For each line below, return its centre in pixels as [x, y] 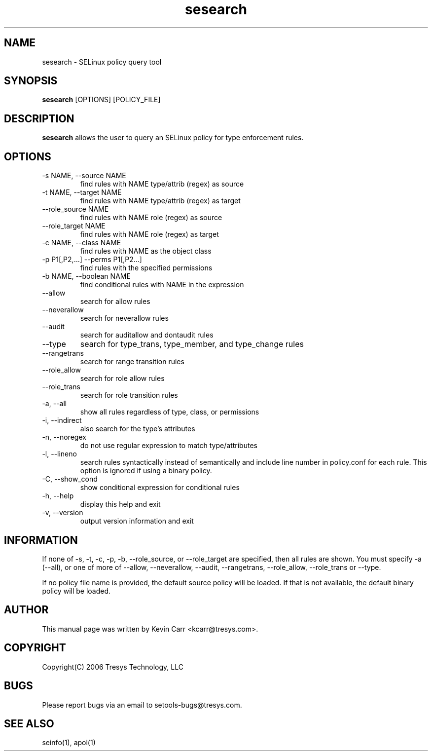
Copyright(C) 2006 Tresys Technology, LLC [113, 667]
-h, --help [58, 496]
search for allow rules [115, 302]
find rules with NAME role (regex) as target [149, 234]
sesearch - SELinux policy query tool [102, 62]
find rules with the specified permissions [146, 268]
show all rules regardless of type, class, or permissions [170, 412]
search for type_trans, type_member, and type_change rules [192, 344]
